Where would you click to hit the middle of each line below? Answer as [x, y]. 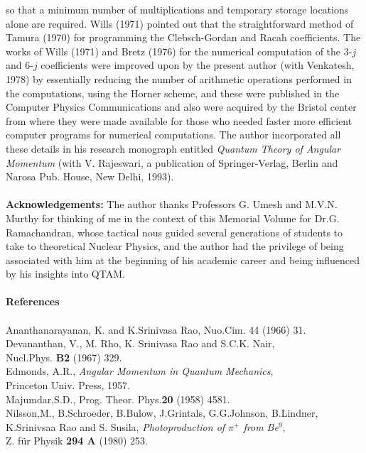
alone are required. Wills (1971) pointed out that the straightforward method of [180, 23]
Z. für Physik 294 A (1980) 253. [77, 441]
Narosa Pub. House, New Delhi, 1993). [90, 176]
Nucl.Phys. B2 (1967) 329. [64, 357]
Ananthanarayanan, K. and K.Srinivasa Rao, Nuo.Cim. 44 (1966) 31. [156, 329]
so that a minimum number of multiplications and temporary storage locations [177, 9]
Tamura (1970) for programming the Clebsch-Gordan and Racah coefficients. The [183, 37]
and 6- [20, 65]
